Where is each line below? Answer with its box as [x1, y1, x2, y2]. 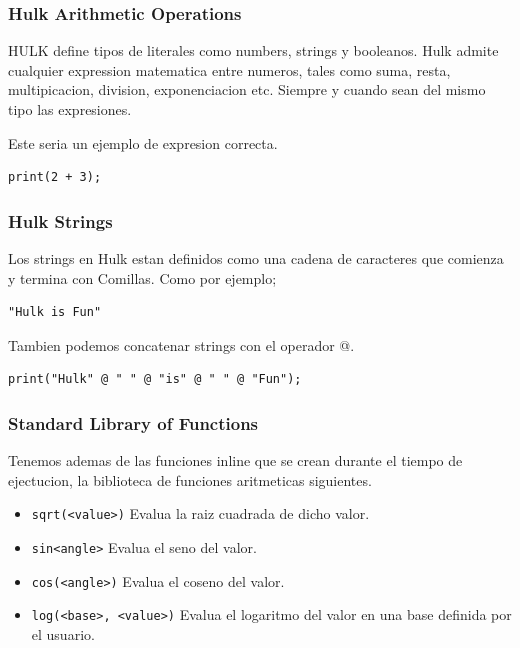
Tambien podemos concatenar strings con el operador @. [8, 334, 355, 355]
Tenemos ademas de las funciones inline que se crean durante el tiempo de [8, 450, 463, 471]
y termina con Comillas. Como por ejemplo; [8, 267, 277, 288]
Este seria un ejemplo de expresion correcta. [8, 132, 278, 153]
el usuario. [31, 624, 95, 644]
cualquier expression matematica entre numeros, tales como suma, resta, [8, 59, 451, 80]
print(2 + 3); [8, 170, 102, 185]
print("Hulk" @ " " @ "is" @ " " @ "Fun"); [8, 372, 302, 387]
